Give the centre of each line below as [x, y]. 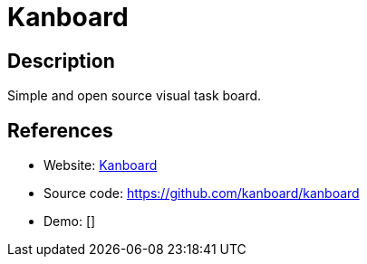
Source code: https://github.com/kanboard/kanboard [202, 193]
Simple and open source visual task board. [135, 96]
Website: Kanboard [101, 165]
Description [61, 61]
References [60, 130]
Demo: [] [70, 222]
